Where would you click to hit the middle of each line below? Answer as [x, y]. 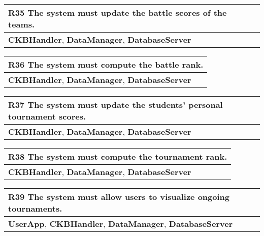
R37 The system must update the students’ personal [115, 105]
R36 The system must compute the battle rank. [106, 64]
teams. [22, 24]
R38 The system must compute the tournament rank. [118, 156]
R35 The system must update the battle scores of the [118, 12]
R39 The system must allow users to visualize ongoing [119, 197]
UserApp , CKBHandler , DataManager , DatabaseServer [121, 224]
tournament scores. [47, 116]
